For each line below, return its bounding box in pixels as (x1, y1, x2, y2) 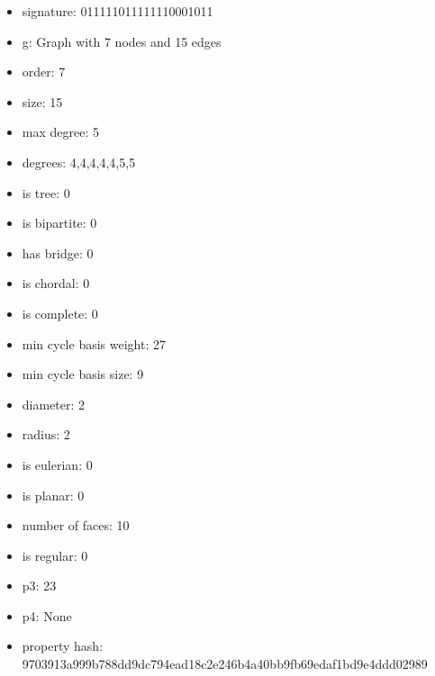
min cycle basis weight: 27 (22, 334, 166, 353)
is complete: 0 (22, 303, 98, 322)
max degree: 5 (22, 122, 99, 141)
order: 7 (22, 62, 66, 81)
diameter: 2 (22, 394, 86, 413)
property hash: (22, 636, 104, 655)
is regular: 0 (22, 545, 88, 564)
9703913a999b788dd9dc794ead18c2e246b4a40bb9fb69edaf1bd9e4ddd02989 (22, 654, 428, 673)
